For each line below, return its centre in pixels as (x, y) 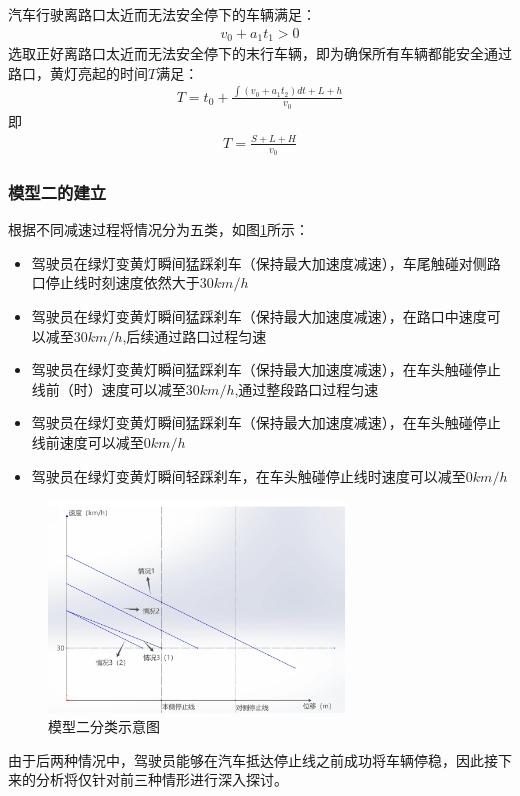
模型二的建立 (57, 192)
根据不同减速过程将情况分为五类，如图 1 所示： (158, 229)
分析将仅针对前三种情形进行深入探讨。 (161, 779)
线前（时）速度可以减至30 (115, 388)
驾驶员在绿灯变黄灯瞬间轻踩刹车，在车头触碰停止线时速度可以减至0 (252, 475)
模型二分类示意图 (104, 726)
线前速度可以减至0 (91, 442)
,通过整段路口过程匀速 (306, 388)
